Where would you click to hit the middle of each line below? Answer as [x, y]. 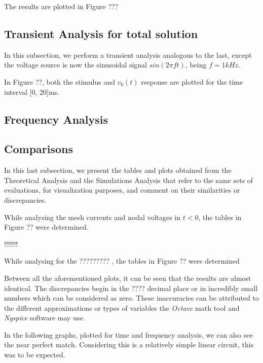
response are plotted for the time [192, 81]
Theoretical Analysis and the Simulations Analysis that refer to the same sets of [129, 180]
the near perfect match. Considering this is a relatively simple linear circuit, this [129, 344]
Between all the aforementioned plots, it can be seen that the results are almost [128, 278]
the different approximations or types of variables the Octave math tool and [122, 307]
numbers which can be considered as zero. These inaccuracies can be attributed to [131, 298]
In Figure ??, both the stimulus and [60, 81]
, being [196, 65]
